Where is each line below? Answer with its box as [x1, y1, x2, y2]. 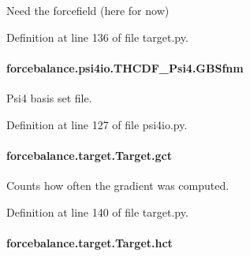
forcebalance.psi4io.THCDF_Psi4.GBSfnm [6, 59, 244, 76]
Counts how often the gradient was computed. [6, 176, 229, 193]
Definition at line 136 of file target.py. [6, 28, 188, 45]
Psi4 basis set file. [6, 89, 92, 106]
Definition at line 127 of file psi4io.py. [6, 116, 188, 132]
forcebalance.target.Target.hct [6, 234, 173, 250]
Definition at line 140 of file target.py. [6, 203, 188, 220]
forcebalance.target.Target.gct [6, 147, 172, 163]
